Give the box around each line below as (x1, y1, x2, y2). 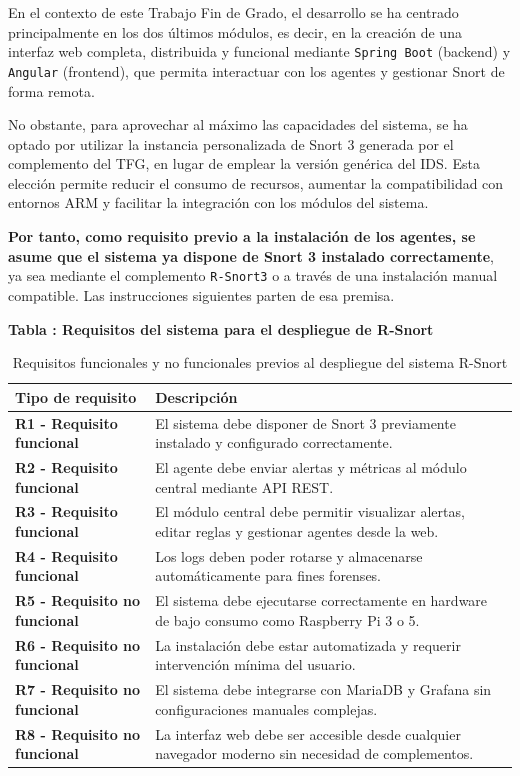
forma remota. (8, 80, 95, 101)
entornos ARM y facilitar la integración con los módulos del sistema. (8, 192, 429, 213)
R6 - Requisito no (15, 634, 141, 655)
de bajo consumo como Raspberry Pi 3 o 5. (155, 609, 420, 630)
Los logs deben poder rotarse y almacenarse (155, 545, 423, 566)
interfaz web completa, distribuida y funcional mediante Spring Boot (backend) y (8, 41, 511, 62)
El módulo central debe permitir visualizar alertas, (155, 501, 465, 522)
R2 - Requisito (15, 456, 118, 477)
